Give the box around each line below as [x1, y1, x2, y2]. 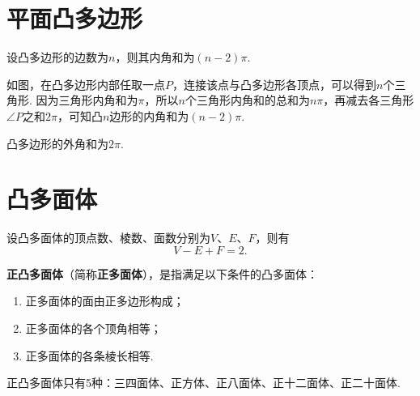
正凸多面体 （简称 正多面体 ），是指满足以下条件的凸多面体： [6, 265, 318, 282]
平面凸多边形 [6, 2, 143, 35]
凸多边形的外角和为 [6, 134, 108, 151]
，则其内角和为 [115, 49, 195, 66]
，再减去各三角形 [323, 92, 414, 109]
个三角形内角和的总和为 [185, 92, 310, 109]
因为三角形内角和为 [36, 92, 138, 109]
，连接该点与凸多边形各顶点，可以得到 [172, 75, 376, 92]
